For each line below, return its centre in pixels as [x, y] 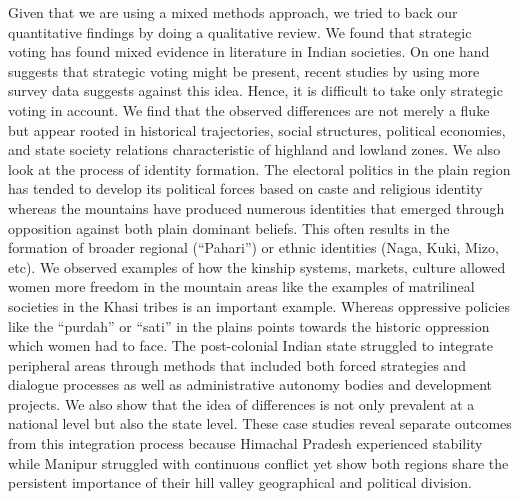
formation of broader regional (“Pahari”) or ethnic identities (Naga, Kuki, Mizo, [253, 247]
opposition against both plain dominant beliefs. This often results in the [229, 227]
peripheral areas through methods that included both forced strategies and [237, 364]
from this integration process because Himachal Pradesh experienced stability [245, 443]
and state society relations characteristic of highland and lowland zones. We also [254, 149]
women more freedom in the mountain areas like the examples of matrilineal [241, 286]
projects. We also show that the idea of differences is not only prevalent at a [241, 403]
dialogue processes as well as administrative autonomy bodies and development [250, 384]
